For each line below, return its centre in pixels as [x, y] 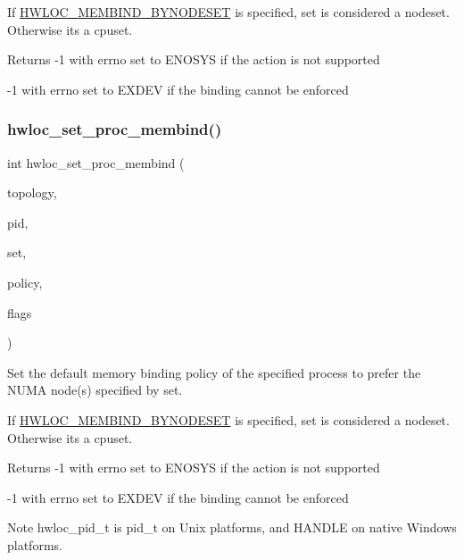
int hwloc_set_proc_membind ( [96, 162]
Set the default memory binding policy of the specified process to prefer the [214, 372]
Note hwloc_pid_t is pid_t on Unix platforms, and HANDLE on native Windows [232, 527]
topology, [32, 192]
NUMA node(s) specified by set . [95, 390]
